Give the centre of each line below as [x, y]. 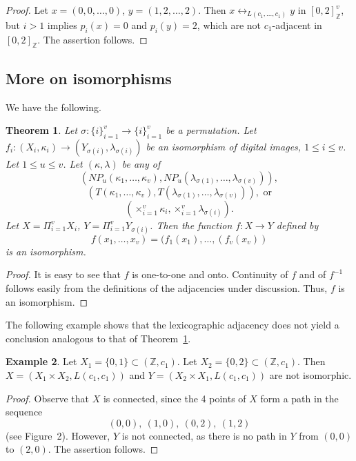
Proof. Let [27, 10]
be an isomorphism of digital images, [224, 146]
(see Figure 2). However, [58, 435]
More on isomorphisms [89, 78]
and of [313, 274]
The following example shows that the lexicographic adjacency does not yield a [172, 325]
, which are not [229, 24]
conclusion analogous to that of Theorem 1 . [98, 338]
